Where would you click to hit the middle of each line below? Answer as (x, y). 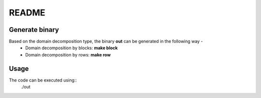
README (27, 13)
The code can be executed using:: (43, 80)
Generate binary (34, 30)
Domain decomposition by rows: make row (68, 55)
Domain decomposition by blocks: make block (72, 48)
